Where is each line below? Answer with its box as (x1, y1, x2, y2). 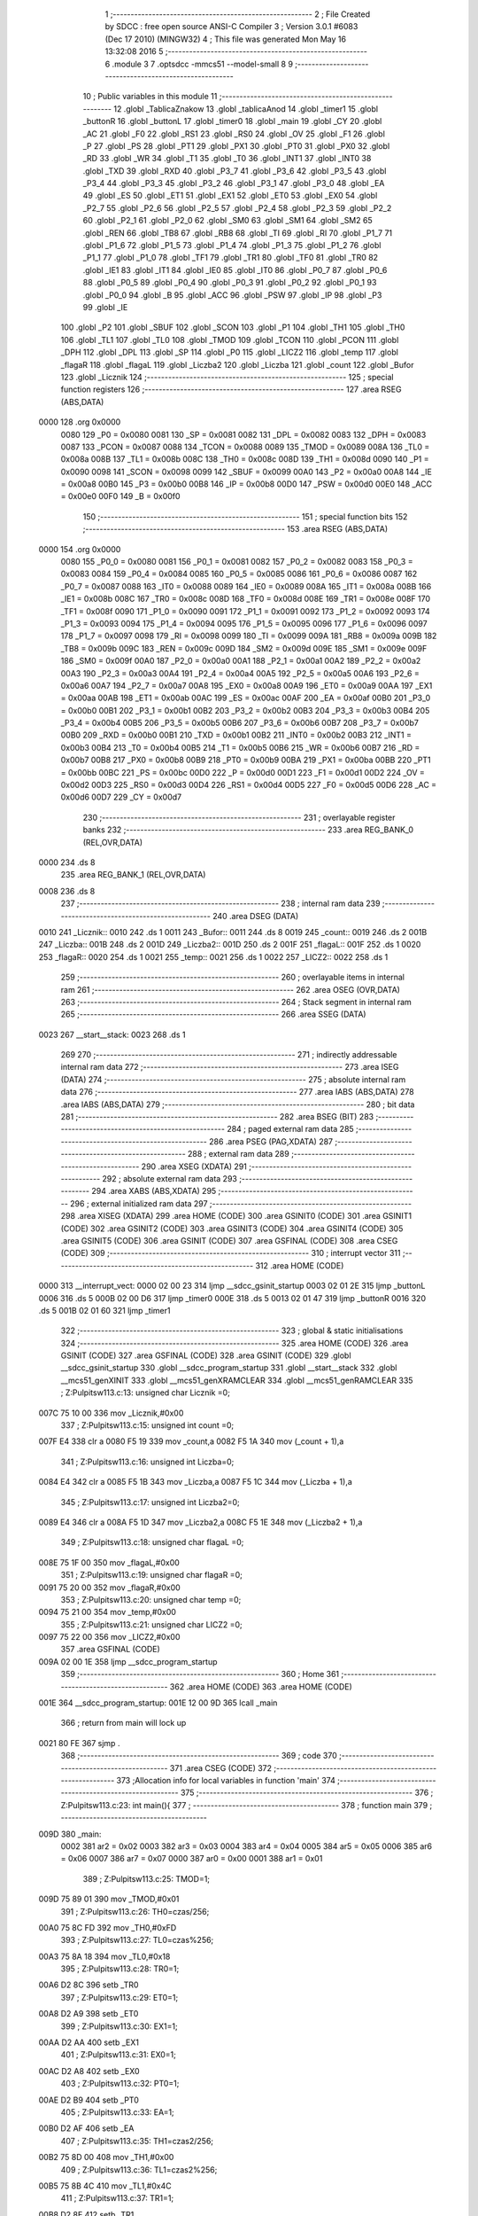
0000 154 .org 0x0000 (38, 543, 121, 554)
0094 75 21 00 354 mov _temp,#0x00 (38, 1607, 177, 1618)
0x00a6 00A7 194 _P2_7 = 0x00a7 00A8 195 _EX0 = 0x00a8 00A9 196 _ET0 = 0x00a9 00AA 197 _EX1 (60, 680, 433, 691)
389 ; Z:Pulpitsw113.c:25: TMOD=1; (82, 1873, 211, 1884)
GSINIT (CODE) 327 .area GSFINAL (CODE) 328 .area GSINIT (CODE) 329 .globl (60, 1350, 351, 1361)
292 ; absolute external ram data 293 (102, 1173, 238, 1183)
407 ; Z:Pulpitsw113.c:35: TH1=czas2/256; (60, 2135, 214, 2146)
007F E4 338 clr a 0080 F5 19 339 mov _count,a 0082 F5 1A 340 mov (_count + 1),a (38, 1436, 344, 1447)
